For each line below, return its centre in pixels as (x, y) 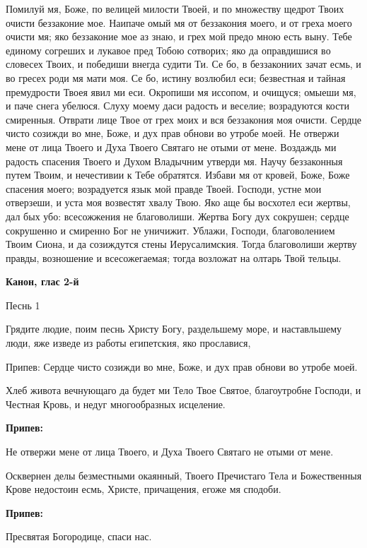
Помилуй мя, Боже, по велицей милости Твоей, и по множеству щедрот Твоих (175, 8)
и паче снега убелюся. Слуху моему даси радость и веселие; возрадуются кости (177, 106)
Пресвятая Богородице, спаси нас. (79, 536)
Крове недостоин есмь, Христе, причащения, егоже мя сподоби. (144, 489)
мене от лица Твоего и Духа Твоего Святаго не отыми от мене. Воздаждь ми (171, 147)
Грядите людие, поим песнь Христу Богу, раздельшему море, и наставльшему (174, 329)
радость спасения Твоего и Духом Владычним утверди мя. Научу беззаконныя (174, 161)
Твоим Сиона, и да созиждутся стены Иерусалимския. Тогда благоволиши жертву (181, 244)
